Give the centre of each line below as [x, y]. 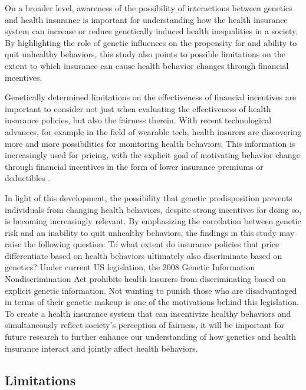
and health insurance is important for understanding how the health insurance [146, 19]
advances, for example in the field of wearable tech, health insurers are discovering [153, 131]
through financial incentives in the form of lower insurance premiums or [134, 166]
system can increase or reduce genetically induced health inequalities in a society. [152, 31]
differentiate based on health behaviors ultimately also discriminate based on [144, 255]
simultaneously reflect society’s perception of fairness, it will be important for [145, 325]
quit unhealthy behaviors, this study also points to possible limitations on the [145, 54]
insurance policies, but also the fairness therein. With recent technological [138, 120]
